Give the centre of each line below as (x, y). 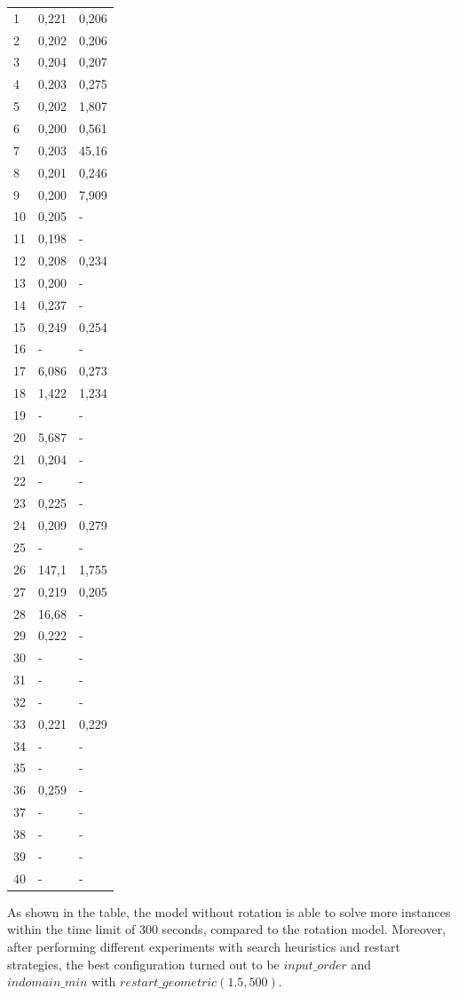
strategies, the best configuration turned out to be (143, 964)
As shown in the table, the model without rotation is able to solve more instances (229, 911)
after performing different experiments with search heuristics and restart (204, 946)
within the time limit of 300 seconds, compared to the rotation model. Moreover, (227, 929)
